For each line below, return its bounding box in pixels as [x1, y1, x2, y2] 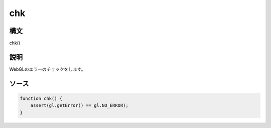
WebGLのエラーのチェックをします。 [9, 66, 86, 72]
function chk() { [20, 95, 63, 101]
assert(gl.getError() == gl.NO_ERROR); [30, 103, 129, 108]
